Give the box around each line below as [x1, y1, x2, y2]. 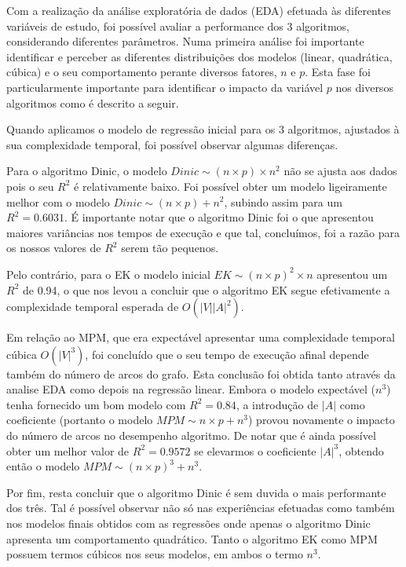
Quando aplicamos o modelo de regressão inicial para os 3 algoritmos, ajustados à [6, 121, 400, 137]
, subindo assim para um [224, 193, 342, 210]
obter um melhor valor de [6, 442, 130, 459]
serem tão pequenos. [121, 240, 219, 256]
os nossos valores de [6, 240, 101, 256]
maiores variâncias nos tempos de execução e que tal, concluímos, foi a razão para [6, 224, 400, 240]
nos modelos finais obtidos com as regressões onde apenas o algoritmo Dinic [6, 515, 371, 532]
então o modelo [6, 458, 80, 474]
